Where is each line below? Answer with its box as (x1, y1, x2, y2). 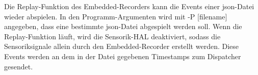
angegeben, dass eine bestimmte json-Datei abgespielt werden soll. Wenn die (4, 21, 242, 32)
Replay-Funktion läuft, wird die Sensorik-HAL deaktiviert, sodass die (4, 31, 221, 41)
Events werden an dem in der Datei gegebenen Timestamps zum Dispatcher (4, 51, 241, 61)
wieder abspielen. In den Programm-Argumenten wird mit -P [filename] (4, 11, 227, 21)
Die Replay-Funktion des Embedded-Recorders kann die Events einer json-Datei (4, 1, 254, 11)
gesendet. (4, 61, 33, 71)
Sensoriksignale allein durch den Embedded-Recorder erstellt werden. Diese (4, 41, 239, 52)
